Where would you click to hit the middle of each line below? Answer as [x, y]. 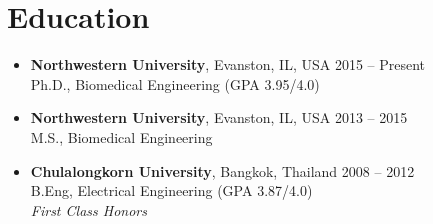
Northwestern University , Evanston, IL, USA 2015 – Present [228, 64]
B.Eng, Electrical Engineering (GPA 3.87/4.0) [171, 190]
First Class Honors [88, 209]
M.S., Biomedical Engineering [121, 136]
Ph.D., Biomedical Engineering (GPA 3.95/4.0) [175, 83]
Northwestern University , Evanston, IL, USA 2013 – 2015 [219, 117]
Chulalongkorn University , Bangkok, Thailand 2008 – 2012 [222, 170]
